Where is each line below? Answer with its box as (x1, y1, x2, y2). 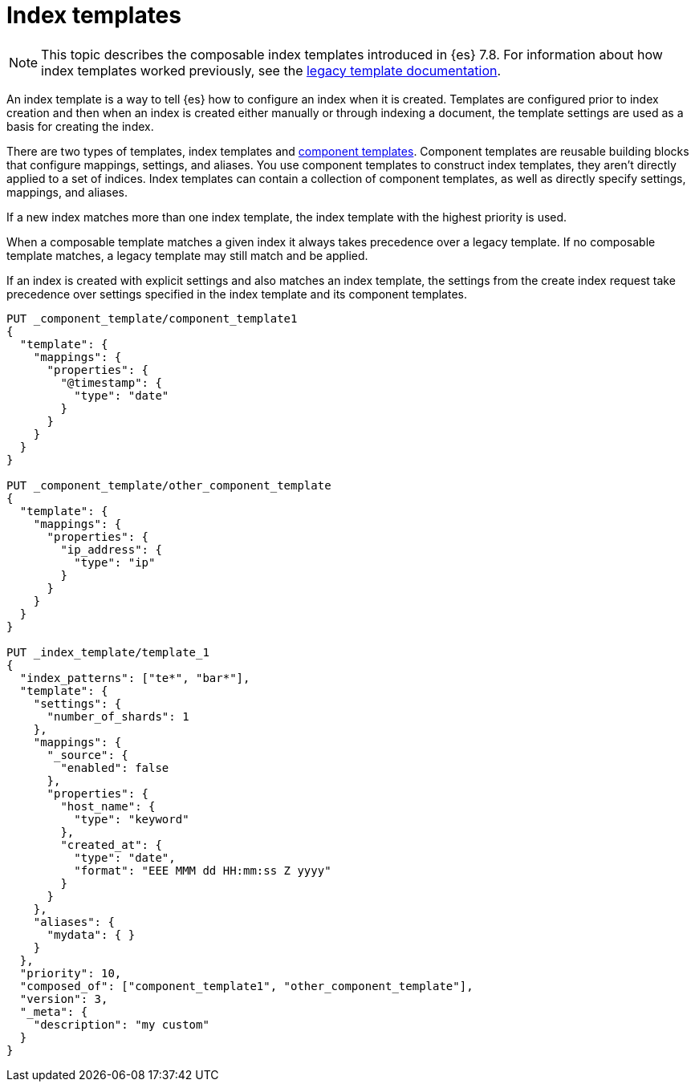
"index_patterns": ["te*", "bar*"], (19, 671, 250, 684)
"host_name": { (60, 799, 156, 813)
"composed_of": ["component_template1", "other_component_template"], (19, 979, 473, 993)
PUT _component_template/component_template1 (6, 311, 298, 325)
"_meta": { (19, 1005, 88, 1018)
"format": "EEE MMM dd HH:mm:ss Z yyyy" (74, 863, 331, 877)
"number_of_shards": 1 (47, 709, 189, 723)
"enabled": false (60, 761, 169, 774)
